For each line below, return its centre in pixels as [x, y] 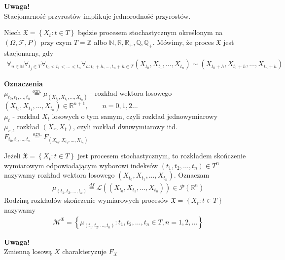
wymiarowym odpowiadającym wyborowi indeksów [81, 165]
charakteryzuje [84, 251]
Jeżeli [12, 156]
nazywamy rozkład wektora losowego [59, 175]
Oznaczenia [23, 83]
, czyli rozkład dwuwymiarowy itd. [125, 126]
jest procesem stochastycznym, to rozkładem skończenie [162, 156]
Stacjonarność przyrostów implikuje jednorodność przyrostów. [97, 16]
